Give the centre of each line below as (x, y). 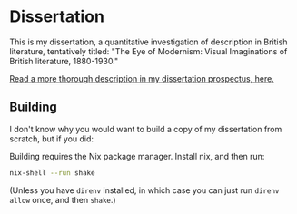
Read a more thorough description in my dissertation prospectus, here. (142, 78)
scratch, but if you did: (51, 139)
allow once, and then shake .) (63, 199)
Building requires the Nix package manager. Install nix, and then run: (137, 156)
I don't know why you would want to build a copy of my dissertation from (146, 129)
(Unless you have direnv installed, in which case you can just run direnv (144, 190)
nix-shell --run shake (52, 173)
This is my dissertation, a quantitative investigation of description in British (148, 42)
